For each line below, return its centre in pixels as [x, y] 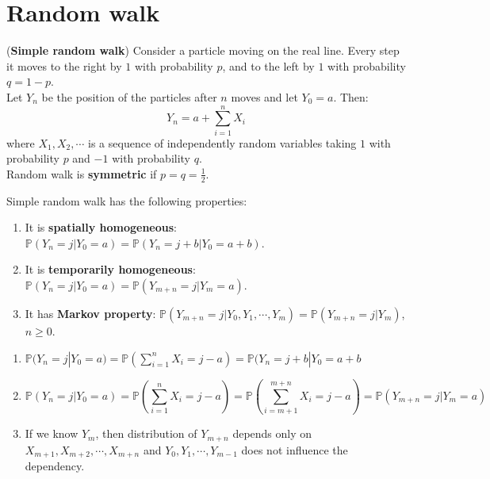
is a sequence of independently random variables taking [222, 142]
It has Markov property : [90, 314]
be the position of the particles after [129, 96]
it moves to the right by [64, 65]
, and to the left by [268, 65]
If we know [52, 433]
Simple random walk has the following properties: [127, 200]
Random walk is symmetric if [82, 173]
